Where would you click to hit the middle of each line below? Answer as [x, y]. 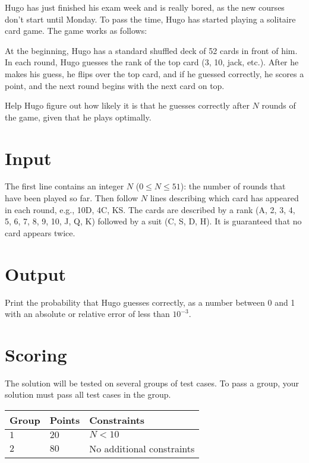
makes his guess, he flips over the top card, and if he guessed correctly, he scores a [154, 73]
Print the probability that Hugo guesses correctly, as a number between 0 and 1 [150, 302]
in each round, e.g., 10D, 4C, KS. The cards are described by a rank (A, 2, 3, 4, [150, 209]
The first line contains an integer [64, 186]
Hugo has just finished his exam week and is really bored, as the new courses [145, 7]
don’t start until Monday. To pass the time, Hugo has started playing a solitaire [150, 19]
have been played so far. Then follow [72, 198]
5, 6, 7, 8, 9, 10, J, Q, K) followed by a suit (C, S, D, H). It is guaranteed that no [153, 221]
